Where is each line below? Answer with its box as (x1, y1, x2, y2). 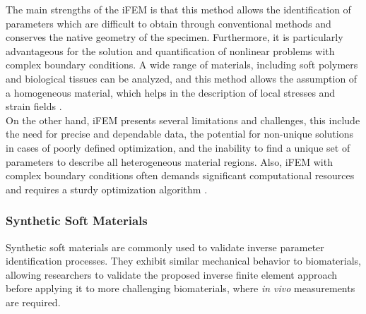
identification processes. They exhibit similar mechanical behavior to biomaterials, (6, 253, 361, 268)
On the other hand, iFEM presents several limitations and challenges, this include (6, 112, 360, 127)
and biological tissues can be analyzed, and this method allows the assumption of (6, 71, 358, 85)
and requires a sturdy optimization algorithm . (6, 181, 208, 196)
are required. (6, 294, 61, 309)
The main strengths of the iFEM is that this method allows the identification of (6, 2, 351, 16)
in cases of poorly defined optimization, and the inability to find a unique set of (6, 140, 350, 155)
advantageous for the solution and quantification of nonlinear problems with (6, 43, 335, 58)
